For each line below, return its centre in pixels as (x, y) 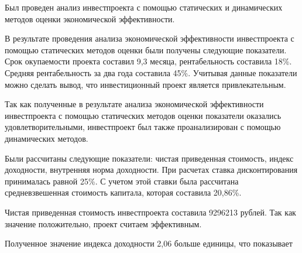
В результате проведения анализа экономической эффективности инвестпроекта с (150, 38)
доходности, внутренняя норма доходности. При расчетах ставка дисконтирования (151, 170)
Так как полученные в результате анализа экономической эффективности (134, 104)
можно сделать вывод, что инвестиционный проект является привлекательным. (145, 84)
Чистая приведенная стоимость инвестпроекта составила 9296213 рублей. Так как (150, 212)
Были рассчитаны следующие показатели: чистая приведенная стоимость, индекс (149, 158)
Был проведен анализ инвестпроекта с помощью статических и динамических (144, 7)
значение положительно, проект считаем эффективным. (103, 223)
